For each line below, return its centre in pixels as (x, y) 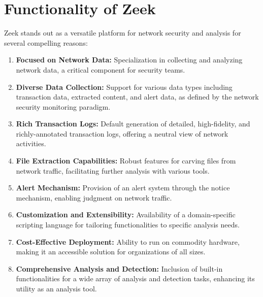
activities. (31, 143)
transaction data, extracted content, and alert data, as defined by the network (137, 97)
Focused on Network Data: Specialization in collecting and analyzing (129, 60)
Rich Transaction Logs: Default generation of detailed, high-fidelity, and (133, 124)
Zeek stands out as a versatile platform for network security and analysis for (123, 33)
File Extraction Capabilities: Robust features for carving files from (126, 161)
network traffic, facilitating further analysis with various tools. (113, 170)
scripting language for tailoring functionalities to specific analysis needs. (128, 225)
